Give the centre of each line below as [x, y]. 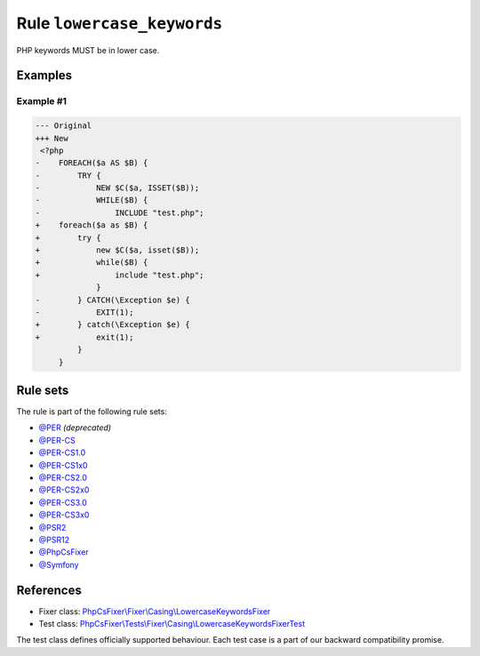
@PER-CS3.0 [63, 502]
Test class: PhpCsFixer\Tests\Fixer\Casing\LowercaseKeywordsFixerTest [172, 624]
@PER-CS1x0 [63, 465]
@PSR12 [54, 540]
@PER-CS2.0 [63, 477]
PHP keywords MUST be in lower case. [88, 50]
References [49, 590]
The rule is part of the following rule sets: [92, 412]
